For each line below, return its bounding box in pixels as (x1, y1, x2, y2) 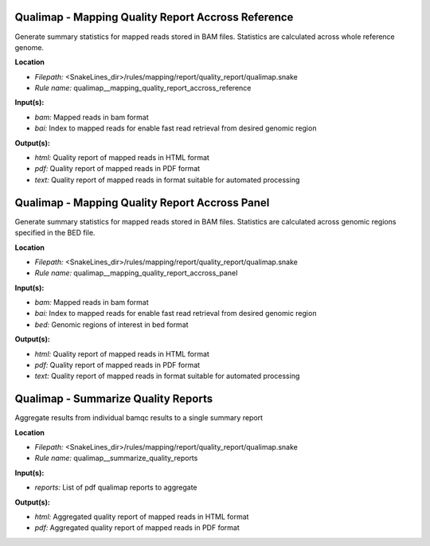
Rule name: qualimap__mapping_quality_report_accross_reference (34, 84, 252, 93)
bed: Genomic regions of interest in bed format (34, 319, 189, 330)
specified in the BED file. (14, 228, 96, 238)
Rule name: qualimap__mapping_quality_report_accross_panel (34, 268, 238, 278)
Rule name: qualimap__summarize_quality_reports (34, 454, 198, 463)
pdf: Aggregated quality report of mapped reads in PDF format (34, 523, 240, 532)
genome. (14, 42, 44, 52)
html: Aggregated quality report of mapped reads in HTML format (34, 512, 249, 521)
